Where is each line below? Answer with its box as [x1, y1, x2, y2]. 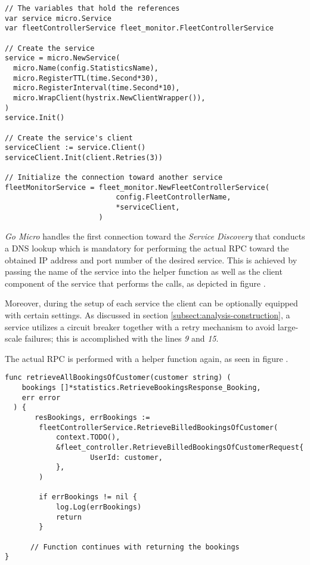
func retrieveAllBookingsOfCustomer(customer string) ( [5, 373, 231, 382]
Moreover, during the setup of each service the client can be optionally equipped [5, 297, 298, 309]
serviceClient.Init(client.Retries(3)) [5, 153, 163, 162]
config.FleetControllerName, [116, 193, 231, 202]
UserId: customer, [90, 453, 163, 462]
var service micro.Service [5, 14, 111, 23]
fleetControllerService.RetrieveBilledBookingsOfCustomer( [39, 423, 278, 432]
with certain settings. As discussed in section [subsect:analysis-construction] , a [5, 309, 290, 321]
